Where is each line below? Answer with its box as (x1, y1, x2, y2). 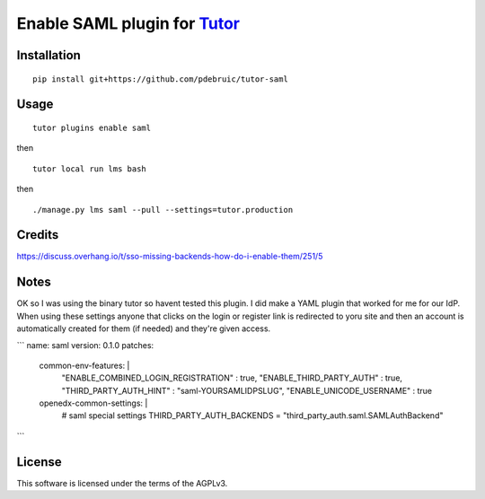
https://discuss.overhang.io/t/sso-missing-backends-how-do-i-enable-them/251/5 (16, 251, 323, 262)
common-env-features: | (39, 360, 130, 371)
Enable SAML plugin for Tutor (16, 13, 240, 33)
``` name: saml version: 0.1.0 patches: (16, 339, 154, 350)
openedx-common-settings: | (39, 398, 148, 408)
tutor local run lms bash (32, 163, 147, 174)
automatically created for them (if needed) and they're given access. (16, 323, 271, 334)
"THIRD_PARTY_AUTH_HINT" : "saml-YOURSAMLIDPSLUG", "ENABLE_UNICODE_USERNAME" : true (61, 385, 433, 396)
